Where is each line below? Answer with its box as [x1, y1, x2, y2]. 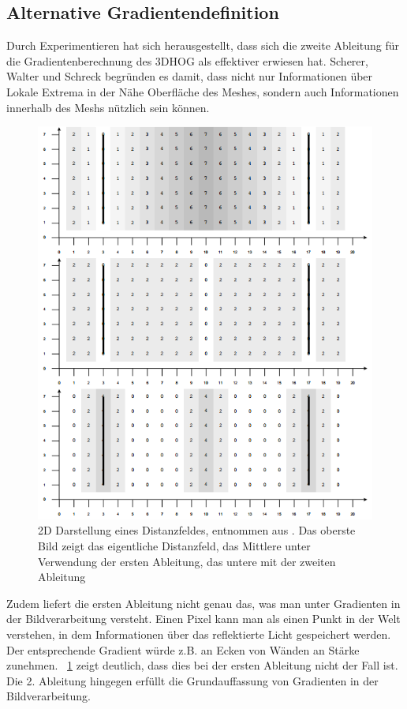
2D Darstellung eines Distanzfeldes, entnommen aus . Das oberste [38, 522, 356, 538]
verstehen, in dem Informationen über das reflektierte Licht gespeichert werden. [6, 626, 391, 642]
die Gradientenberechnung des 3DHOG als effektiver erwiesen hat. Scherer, [6, 52, 368, 69]
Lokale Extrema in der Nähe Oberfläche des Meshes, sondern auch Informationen [6, 83, 399, 99]
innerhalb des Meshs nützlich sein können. [6, 99, 210, 115]
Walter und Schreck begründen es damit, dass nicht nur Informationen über [6, 68, 373, 84]
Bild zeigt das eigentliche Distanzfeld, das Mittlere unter [38, 538, 311, 554]
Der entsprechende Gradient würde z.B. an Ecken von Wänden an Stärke [6, 641, 360, 658]
